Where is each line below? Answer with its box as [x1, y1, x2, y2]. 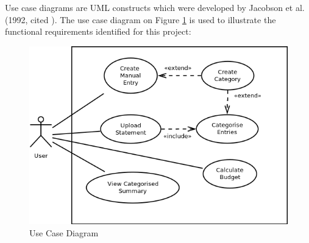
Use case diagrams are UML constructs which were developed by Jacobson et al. [5, 1, 305, 13]
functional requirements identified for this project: [5, 25, 191, 38]
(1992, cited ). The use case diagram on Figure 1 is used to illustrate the [5, 13, 276, 26]
